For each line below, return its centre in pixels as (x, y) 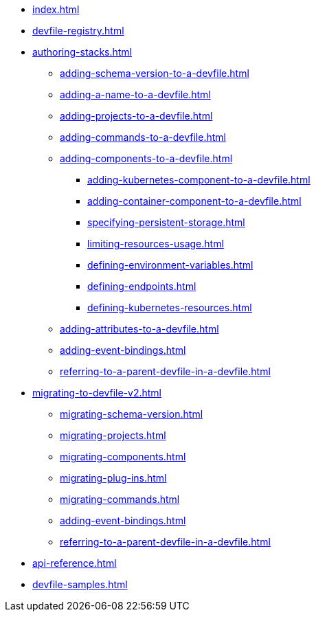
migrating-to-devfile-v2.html (97, 393)
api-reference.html (75, 563)
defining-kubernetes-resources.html (170, 307)
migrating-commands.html (120, 499)
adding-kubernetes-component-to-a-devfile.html (199, 180)
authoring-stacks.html (82, 52)
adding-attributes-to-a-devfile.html (139, 329)
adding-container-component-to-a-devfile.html (194, 201)
